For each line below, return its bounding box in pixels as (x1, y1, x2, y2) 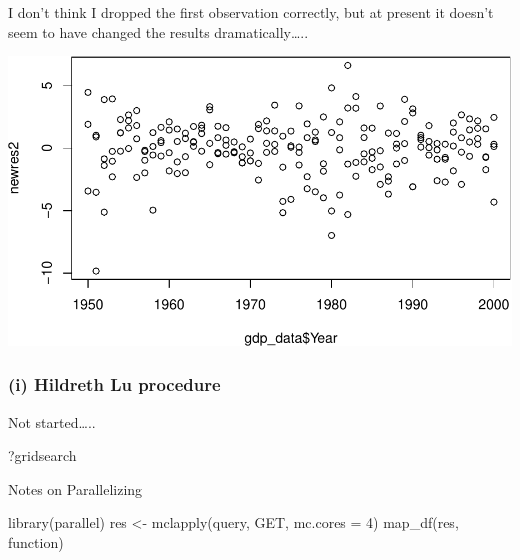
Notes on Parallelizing (8, 478, 143, 499)
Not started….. (8, 411, 96, 432)
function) (8, 531, 64, 552)
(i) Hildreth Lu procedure (8, 372, 221, 397)
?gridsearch (8, 445, 77, 466)
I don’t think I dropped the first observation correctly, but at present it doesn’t (8, 2, 494, 22)
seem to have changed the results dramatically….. (8, 21, 309, 42)
